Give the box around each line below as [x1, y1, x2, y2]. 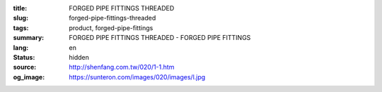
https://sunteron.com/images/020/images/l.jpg [69, 72, 206, 81]
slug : [13, 14, 28, 22]
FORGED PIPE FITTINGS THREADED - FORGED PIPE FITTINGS [69, 34, 251, 42]
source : [13, 63, 37, 72]
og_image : [13, 72, 45, 81]
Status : [13, 53, 35, 61]
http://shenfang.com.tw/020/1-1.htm [69, 63, 175, 72]
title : [13, 4, 28, 12]
